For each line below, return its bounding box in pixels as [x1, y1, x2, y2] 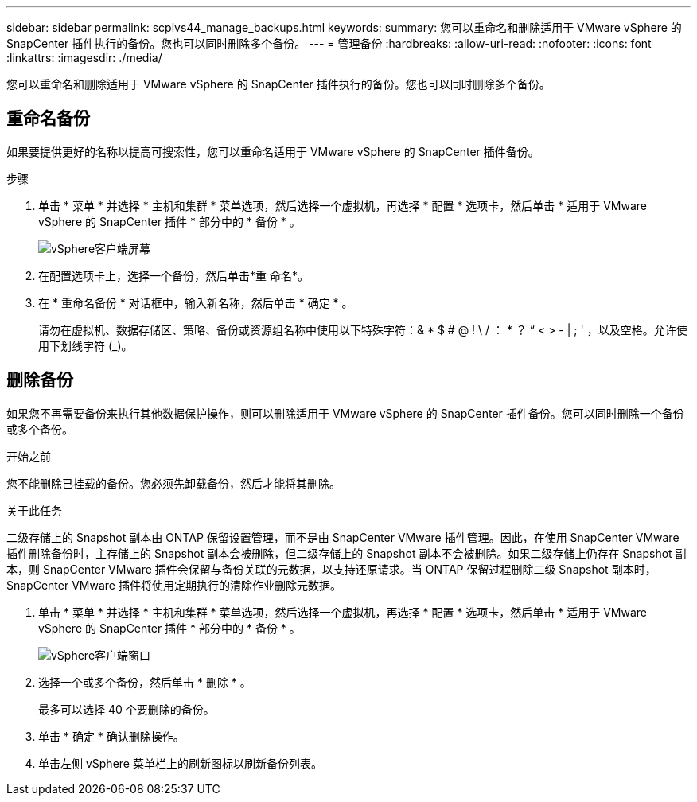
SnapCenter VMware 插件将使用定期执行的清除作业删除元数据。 [6, 578, 341, 592]
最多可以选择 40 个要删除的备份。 [38, 702, 215, 716]
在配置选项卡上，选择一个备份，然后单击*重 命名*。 [38, 268, 309, 282]
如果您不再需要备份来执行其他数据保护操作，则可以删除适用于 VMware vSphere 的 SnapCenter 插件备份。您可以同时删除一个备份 [6, 406, 684, 420]
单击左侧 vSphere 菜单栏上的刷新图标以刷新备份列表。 [38, 756, 322, 770]
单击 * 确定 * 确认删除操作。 [38, 729, 185, 743]
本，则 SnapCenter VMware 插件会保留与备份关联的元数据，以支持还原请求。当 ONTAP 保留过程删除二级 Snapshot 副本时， [6, 562, 656, 576]
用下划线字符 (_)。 [38, 338, 133, 352]
